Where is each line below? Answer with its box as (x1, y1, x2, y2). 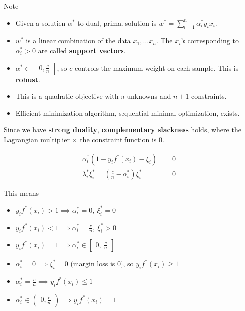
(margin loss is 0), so (70, 258, 134, 269)
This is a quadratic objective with (15, 91, 119, 101)
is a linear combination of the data (26, 35, 131, 46)
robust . (15, 74, 40, 84)
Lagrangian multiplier (4, 134, 70, 144)
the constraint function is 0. (80, 134, 164, 144)
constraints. (191, 91, 227, 101)
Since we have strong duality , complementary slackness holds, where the (4, 124, 241, 135)
